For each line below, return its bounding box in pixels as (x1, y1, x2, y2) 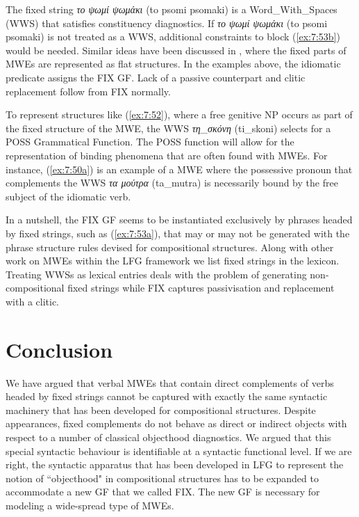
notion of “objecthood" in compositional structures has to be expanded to (6, 470, 319, 485)
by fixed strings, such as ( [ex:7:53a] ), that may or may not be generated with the (6, 225, 350, 240)
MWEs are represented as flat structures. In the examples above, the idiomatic (6, 56, 341, 71)
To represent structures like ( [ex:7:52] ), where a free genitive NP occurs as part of (6, 107, 353, 122)
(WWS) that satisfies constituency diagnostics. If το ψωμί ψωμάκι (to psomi (6, 15, 328, 30)
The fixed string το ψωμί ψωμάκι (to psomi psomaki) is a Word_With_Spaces (6, 2, 337, 16)
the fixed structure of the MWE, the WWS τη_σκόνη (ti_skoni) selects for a (6, 120, 331, 135)
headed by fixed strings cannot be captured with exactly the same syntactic (6, 389, 328, 404)
